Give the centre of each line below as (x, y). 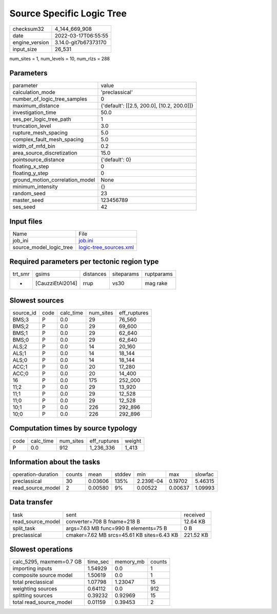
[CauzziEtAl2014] (56, 284)
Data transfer (31, 502)
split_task (24, 528)
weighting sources (35, 589)
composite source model (43, 575)
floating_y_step (31, 173)
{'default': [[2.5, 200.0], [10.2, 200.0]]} (147, 106)
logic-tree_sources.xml (106, 247)
